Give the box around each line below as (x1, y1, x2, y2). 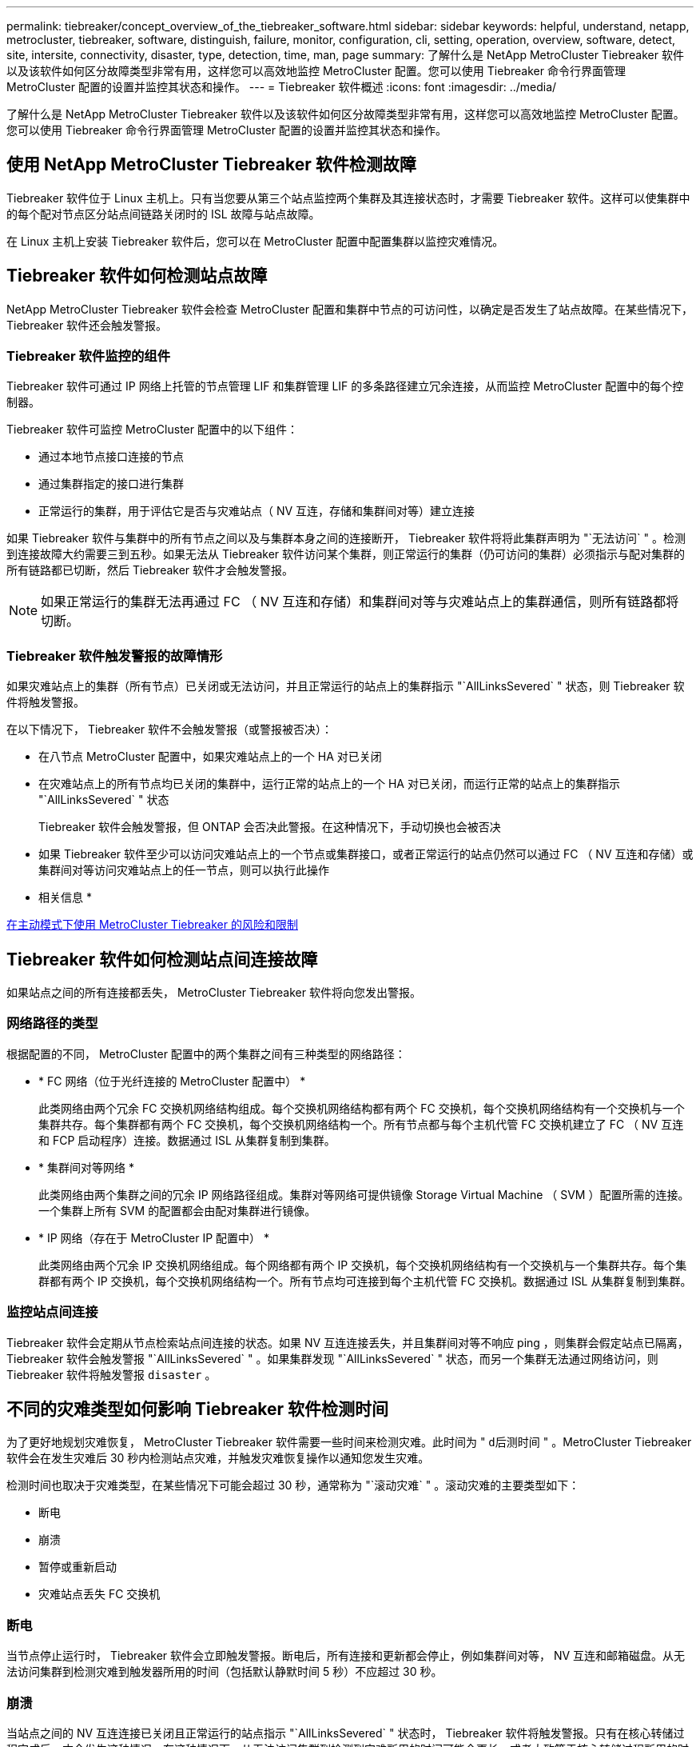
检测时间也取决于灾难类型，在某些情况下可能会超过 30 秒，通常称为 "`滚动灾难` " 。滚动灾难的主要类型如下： (6, 1478, 580, 1493)
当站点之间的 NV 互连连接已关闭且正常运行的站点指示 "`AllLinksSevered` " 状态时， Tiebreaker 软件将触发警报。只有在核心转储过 (6, 1725, 685, 1740)
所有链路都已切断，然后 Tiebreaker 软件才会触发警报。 (6, 563, 294, 578)
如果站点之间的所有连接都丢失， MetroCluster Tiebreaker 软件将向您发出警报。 (6, 985, 421, 1000)
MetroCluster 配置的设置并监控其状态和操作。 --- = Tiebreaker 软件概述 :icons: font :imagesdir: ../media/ (6, 80, 557, 94)
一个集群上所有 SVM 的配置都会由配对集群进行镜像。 (38, 1203, 316, 1217)
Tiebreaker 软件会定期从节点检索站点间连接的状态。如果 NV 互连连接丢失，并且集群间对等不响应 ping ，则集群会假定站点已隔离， (6, 1335, 689, 1349)
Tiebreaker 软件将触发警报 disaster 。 (6, 1367, 217, 1381)
